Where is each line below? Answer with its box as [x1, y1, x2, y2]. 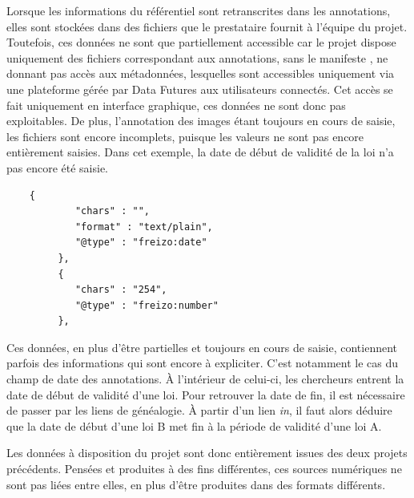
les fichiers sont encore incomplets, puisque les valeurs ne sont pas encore [6, 128, 364, 144]
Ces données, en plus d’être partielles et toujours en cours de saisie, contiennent [6, 338, 398, 355]
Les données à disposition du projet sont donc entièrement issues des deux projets [6, 444, 408, 461]
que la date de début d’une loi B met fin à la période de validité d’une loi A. [6, 417, 382, 434]
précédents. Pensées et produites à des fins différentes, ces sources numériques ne [6, 460, 402, 477]
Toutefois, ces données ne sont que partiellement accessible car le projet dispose [6, 34, 396, 51]
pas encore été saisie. [6, 159, 109, 176]
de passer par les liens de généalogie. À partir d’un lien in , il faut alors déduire [6, 402, 392, 419]
